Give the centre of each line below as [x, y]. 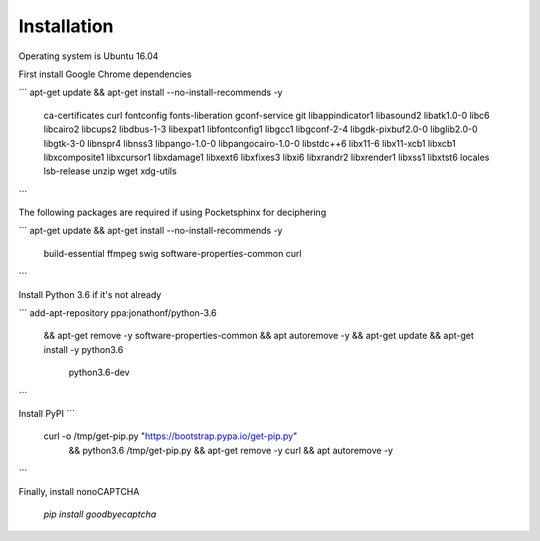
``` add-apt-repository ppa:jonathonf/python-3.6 [117, 313]
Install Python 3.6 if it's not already [90, 294]
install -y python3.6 [83, 349]
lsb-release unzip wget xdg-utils [110, 171]
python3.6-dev [99, 372]
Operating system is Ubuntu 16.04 [88, 56]
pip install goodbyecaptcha [100, 514]
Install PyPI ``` [46, 413]
